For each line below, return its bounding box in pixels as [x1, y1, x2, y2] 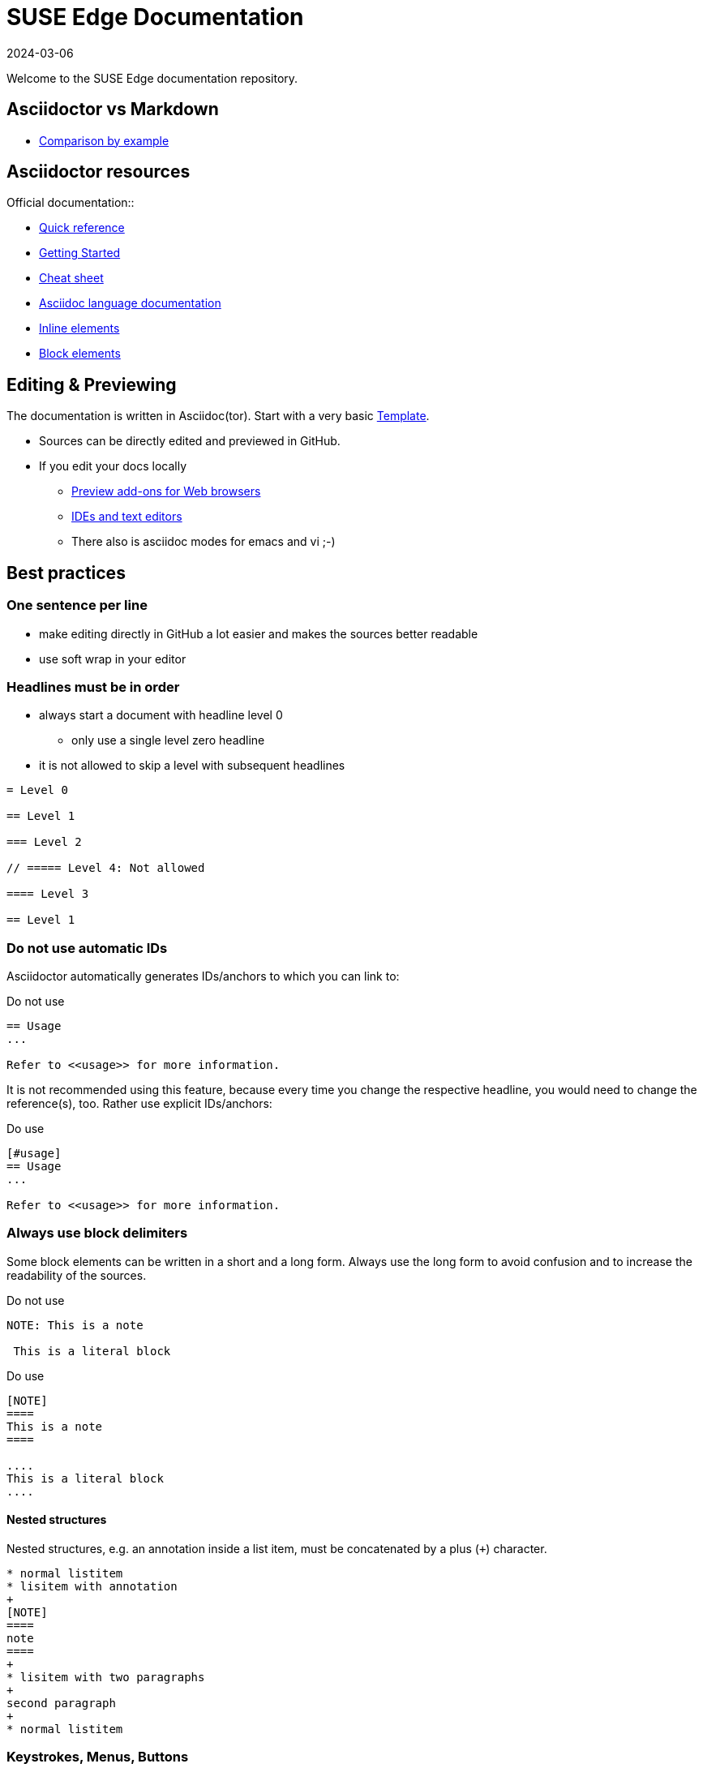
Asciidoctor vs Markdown [6, 99, 219, 120]
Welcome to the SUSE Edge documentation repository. [6, 71, 298, 85]
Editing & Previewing [6, 374, 177, 395]
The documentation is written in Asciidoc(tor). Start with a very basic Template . [6, 409, 430, 423]
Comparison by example [39, 133, 169, 148]
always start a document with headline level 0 [39, 708, 283, 723]
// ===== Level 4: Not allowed [6, 861, 205, 875]
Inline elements [39, 321, 120, 336]
